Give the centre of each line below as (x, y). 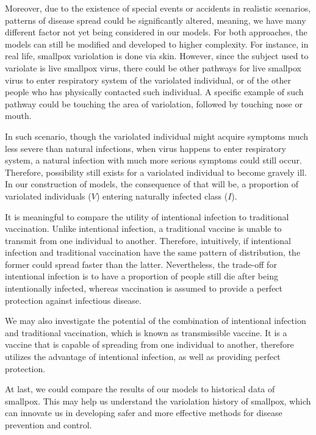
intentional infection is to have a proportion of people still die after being (142, 276)
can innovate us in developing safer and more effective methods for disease (144, 413)
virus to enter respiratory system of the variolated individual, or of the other (148, 80)
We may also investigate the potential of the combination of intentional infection (156, 321)
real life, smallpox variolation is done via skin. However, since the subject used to (157, 56)
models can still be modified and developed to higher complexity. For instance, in (157, 44)
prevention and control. (48, 425)
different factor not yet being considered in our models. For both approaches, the (156, 32)
